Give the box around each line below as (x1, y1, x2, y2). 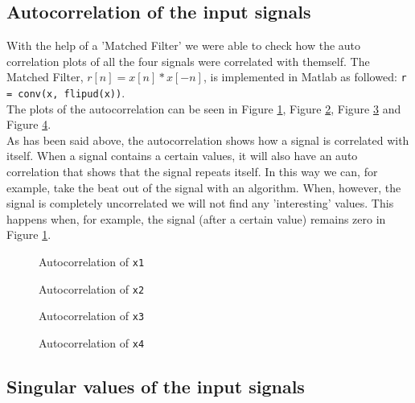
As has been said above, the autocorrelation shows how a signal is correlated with (6, 131, 409, 148)
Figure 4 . (6, 116, 51, 133)
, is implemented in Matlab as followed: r (203, 68, 407, 85)
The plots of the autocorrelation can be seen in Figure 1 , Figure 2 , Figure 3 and (6, 100, 401, 117)
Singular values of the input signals (6, 374, 305, 399)
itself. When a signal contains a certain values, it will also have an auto (6, 147, 358, 164)
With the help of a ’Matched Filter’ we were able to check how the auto (6, 37, 361, 54)
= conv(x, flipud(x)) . (6, 84, 125, 101)
